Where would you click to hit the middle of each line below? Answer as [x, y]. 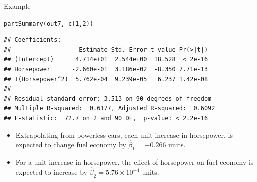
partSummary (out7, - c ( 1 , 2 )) [49, 24]
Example [17, 6]
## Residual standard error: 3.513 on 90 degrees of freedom [108, 99]
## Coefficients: [33, 40]
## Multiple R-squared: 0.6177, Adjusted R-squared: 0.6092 [110, 109]
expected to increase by [52, 172]
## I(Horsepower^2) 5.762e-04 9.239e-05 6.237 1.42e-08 [106, 79]
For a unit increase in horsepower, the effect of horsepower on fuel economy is [134, 162]
